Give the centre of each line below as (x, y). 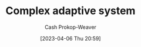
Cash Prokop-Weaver (70, 27)
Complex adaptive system (70, 11)
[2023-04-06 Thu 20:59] (70, 38)
